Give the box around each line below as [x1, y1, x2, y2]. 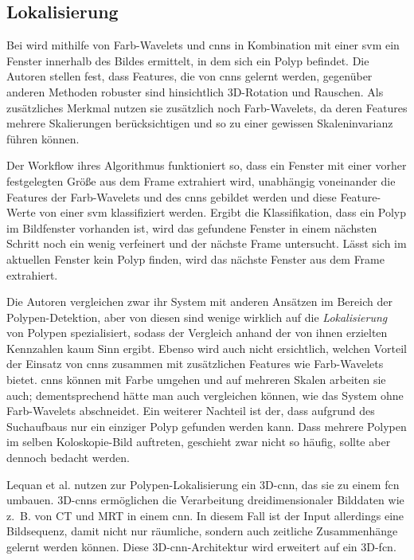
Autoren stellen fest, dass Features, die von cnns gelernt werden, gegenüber [6, 68, 373, 84]
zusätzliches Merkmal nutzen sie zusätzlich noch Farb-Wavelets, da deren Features [6, 99, 408, 116]
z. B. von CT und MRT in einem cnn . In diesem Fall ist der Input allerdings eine [6, 507, 404, 523]
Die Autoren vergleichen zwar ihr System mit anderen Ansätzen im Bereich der [6, 293, 393, 310]
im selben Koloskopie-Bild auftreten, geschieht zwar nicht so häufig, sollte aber [6, 433, 391, 450]
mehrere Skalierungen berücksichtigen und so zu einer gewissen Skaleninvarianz [6, 115, 393, 131]
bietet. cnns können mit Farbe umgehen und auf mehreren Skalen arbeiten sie [6, 371, 386, 388]
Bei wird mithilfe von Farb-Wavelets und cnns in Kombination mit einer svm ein [6, 37, 400, 53]
